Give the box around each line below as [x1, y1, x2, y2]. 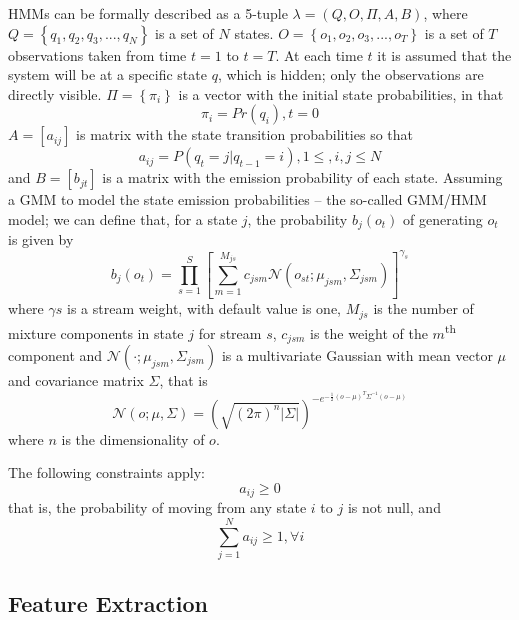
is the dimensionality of [61, 428, 205, 449]
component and [8, 344, 103, 365]
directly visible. [8, 83, 102, 104]
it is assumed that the [377, 44, 512, 65]
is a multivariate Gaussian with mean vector [221, 344, 493, 365]
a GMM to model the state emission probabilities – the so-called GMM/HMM [8, 189, 487, 210]
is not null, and [347, 497, 441, 518]
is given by [8, 229, 74, 250]
